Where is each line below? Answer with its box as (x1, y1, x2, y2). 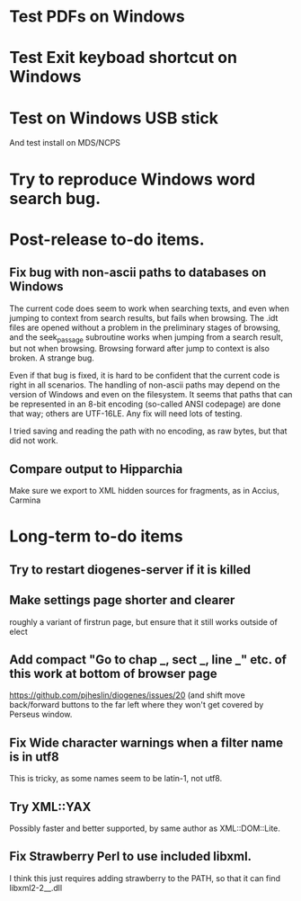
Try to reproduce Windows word (9, 169, 256, 190)
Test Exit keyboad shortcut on (9, 48, 238, 68)
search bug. (9, 188, 102, 209)
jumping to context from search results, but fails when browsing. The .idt (9, 312, 279, 323)
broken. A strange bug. (9, 352, 94, 363)
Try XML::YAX (9, 798, 92, 815)
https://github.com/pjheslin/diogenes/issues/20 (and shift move (9, 690, 245, 700)
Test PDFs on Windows (9, 6, 186, 27)
